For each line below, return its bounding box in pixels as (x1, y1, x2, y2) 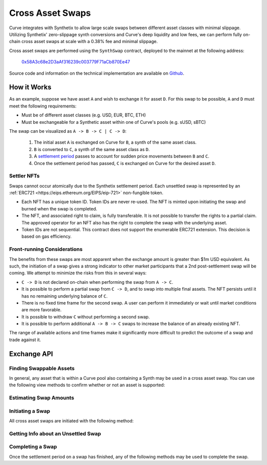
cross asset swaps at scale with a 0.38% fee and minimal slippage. (21, 39, 158, 45)
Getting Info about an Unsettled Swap (9, 430, 101, 437)
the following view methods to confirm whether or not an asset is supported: (9, 382, 165, 388)
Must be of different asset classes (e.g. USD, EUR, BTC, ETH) (21, 112, 146, 118)
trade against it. (9, 337, 42, 343)
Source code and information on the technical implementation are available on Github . (9, 70, 184, 76)
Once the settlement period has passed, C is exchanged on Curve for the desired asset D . (34, 160, 216, 166)
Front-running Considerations (9, 246, 83, 253)
